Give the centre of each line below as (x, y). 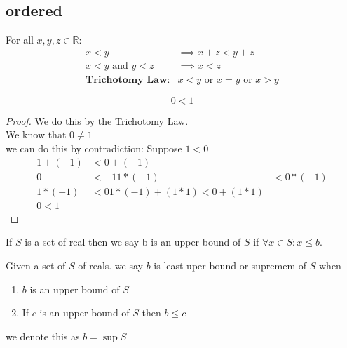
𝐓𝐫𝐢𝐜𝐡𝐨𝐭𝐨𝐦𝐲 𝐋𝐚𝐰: (128, 80)
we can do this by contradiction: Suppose (94, 148)
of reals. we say (110, 265)
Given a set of (36, 265)
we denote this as (43, 336)
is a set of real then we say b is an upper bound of (133, 242)
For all (20, 40)
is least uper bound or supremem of (230, 265)
